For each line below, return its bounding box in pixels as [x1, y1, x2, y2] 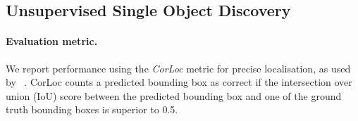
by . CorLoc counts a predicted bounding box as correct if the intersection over [6, 75, 352, 89]
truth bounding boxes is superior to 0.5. [6, 102, 178, 117]
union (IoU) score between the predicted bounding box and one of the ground [6, 88, 342, 103]
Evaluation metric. [6, 34, 98, 49]
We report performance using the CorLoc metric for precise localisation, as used [6, 60, 351, 75]
